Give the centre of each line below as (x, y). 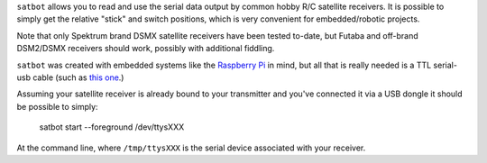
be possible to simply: (57, 106)
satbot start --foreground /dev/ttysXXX (112, 127)
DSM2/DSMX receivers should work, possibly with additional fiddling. (146, 49)
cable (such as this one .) (78, 77)
